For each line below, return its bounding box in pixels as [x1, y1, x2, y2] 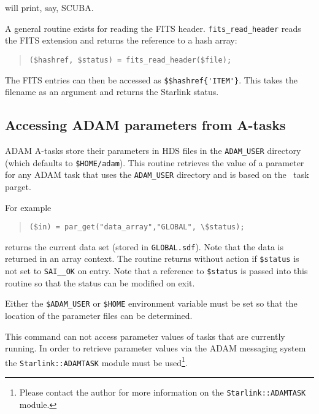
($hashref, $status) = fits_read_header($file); [29, 55, 232, 64]
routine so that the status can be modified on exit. [5, 276, 195, 289]
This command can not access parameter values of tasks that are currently [5, 329, 285, 342]
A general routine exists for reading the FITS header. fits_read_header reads [5, 21, 301, 34]
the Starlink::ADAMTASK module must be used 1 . [5, 354, 188, 369]
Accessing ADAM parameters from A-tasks [5, 115, 286, 134]
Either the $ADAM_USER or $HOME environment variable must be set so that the [5, 297, 298, 310]
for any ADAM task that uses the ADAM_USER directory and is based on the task [5, 168, 309, 181]
